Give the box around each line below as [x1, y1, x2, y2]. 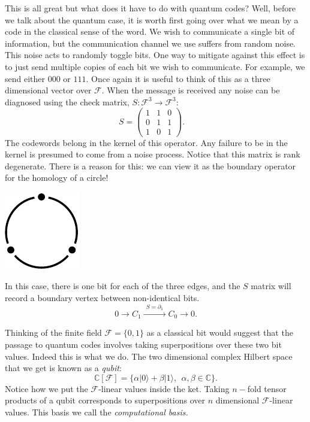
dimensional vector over [5, 84, 92, 96]
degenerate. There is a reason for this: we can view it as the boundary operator [5, 159, 296, 172]
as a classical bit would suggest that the [146, 326, 293, 339]
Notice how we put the [5, 382, 88, 394]
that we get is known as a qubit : [5, 362, 122, 374]
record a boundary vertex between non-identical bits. [5, 292, 200, 304]
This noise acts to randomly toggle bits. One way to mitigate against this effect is [5, 48, 305, 61]
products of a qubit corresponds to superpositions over [5, 394, 205, 406]
